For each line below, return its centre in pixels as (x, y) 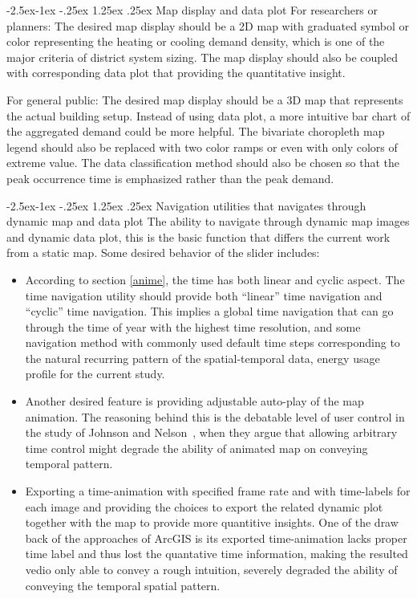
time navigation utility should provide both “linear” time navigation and (204, 295)
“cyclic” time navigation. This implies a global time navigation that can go (209, 311)
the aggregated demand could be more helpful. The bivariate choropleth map (196, 131)
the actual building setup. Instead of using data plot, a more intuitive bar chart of (208, 115)
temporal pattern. (69, 464)
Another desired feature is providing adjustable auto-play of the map (194, 401)
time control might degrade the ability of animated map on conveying (196, 448)
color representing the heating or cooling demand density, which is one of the (196, 41)
